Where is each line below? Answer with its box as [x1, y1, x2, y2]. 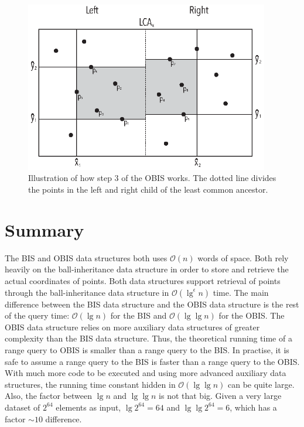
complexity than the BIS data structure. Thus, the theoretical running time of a [5, 332, 292, 344]
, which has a [230, 401, 277, 413]
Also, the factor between [5, 390, 93, 402]
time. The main [213, 286, 269, 298]
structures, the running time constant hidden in [5, 378, 176, 390]
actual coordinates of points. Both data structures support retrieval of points [5, 274, 281, 286]
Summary [5, 217, 84, 241]
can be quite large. [227, 378, 295, 390]
